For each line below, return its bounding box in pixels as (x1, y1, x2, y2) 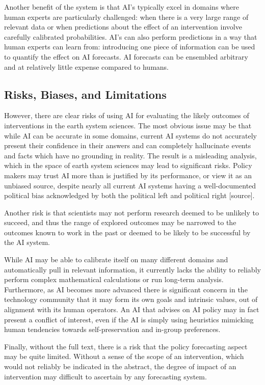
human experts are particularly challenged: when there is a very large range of (4, 11, 249, 22)
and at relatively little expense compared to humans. (4, 61, 169, 72)
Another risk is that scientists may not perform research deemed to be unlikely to (4, 207, 259, 217)
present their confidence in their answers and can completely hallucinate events (4, 140, 251, 151)
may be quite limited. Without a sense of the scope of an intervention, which (4, 351, 244, 362)
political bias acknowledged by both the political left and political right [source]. (4, 190, 255, 201)
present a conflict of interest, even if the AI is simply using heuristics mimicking (4, 314, 254, 324)
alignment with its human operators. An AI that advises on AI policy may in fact (4, 304, 259, 315)
